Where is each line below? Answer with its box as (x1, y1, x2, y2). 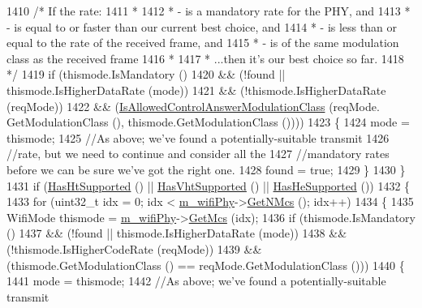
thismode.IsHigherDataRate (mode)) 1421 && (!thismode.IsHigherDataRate (6, 81, 386, 98)
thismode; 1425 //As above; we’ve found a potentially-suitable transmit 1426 (6, 129, 390, 146)
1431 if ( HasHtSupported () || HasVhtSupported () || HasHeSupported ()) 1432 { (6, 177, 411, 194)
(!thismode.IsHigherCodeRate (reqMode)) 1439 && (6, 240, 262, 257)
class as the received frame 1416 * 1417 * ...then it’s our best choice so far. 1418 (6, 49, 404, 66)
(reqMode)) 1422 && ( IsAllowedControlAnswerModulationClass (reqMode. (6, 97, 380, 114)
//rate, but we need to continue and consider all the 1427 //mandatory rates (6, 145, 390, 162)
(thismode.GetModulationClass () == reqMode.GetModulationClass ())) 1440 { (6, 256, 405, 273)
